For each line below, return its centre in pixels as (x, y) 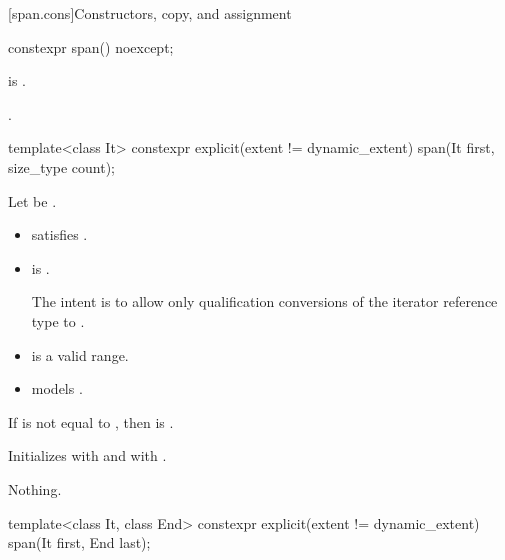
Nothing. (35, 488)
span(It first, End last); (79, 542)
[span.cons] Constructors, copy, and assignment (150, 13)
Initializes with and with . (87, 455)
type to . (58, 320)
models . (57, 388)
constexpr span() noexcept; (91, 46)
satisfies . (59, 234)
